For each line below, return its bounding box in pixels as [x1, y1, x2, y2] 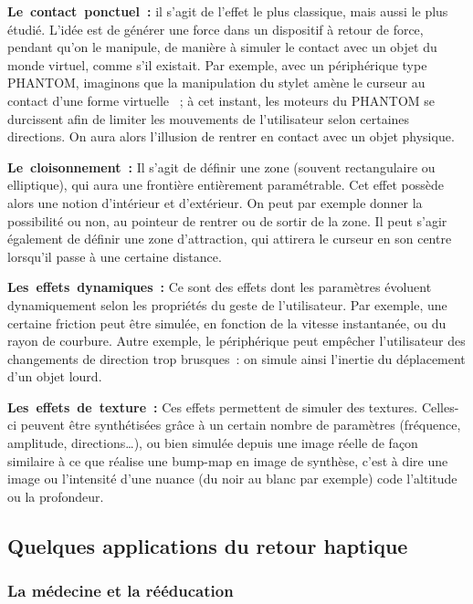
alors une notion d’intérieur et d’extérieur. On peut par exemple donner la [7, 193, 423, 212]
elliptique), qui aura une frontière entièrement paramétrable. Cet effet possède [7, 175, 444, 194]
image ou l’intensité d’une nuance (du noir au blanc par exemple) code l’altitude [7, 469, 457, 488]
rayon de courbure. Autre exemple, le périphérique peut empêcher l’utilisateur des [7, 331, 466, 350]
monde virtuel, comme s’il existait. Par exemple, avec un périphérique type [7, 55, 427, 74]
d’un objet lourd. [7, 367, 102, 386]
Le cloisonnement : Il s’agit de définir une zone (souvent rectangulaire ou [7, 157, 436, 176]
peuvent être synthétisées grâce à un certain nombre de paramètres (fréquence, [20, 415, 461, 434]
